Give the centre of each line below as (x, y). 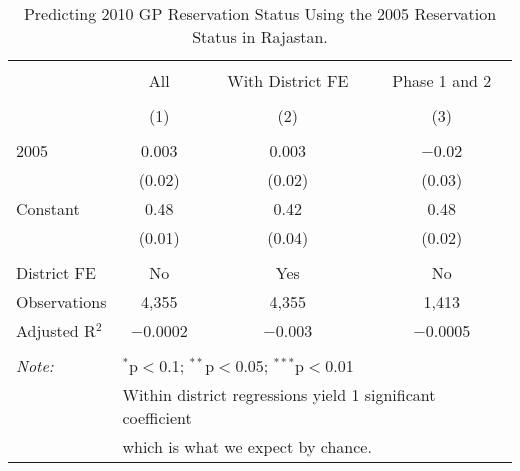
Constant (48, 208)
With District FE (288, 80)
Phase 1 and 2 (442, 80)
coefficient (157, 417)
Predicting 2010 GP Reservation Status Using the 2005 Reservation (260, 13)
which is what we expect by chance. (247, 446)
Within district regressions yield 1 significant (279, 394)
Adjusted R (56, 330)
